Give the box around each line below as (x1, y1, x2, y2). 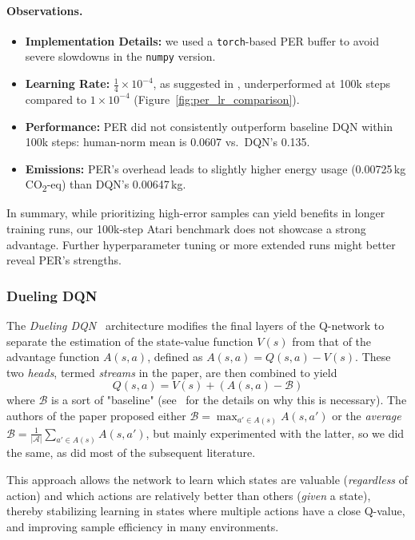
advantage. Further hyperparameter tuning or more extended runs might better (6, 236, 396, 252)
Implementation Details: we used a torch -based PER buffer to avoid (25, 32, 379, 49)
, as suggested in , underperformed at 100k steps (153, 75, 391, 92)
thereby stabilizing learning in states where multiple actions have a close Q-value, (6, 502, 405, 519)
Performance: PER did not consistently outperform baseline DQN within (25, 117, 393, 134)
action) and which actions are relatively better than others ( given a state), (6, 486, 371, 503)
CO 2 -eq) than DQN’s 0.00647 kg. (25, 176, 186, 195)
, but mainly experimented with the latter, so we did (146, 424, 405, 441)
